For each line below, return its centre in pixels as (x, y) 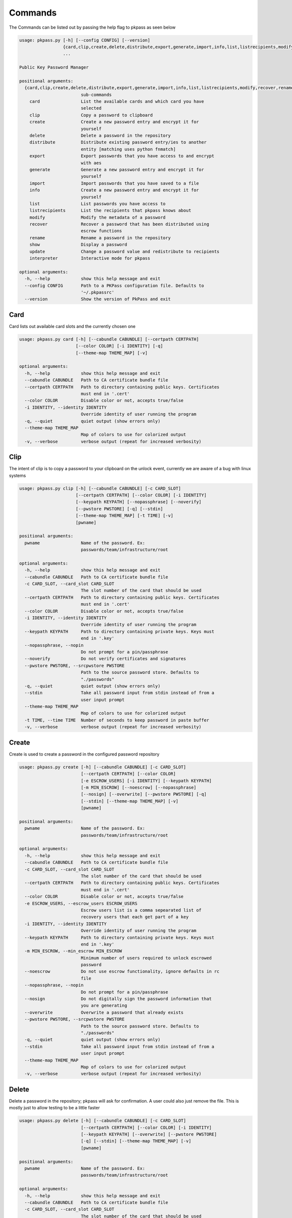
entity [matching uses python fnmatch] (128, 149)
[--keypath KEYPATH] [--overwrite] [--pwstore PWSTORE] (149, 1134)
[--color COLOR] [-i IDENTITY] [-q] (119, 346)
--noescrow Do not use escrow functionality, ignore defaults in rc (122, 971)
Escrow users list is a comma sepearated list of (141, 910)
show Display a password (78, 245)
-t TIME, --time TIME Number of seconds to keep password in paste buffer (117, 720)
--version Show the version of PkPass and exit (98, 299)
